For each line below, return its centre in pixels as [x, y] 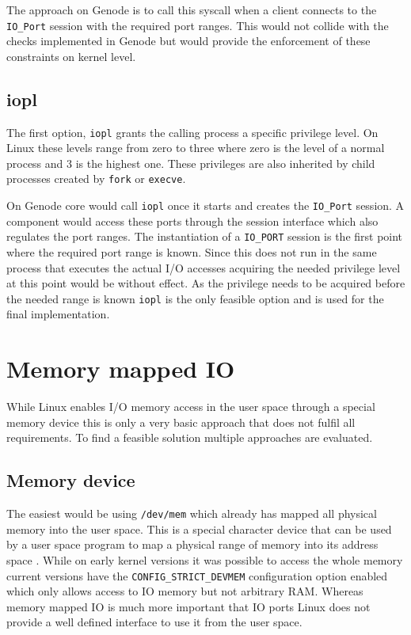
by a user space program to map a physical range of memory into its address [192, 544]
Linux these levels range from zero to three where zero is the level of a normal [196, 148]
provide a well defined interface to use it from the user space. [154, 622]
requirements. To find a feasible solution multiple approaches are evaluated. [190, 437]
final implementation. [58, 314]
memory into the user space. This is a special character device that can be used [199, 529]
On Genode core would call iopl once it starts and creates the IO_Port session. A [205, 205]
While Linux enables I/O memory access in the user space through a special [191, 407]
